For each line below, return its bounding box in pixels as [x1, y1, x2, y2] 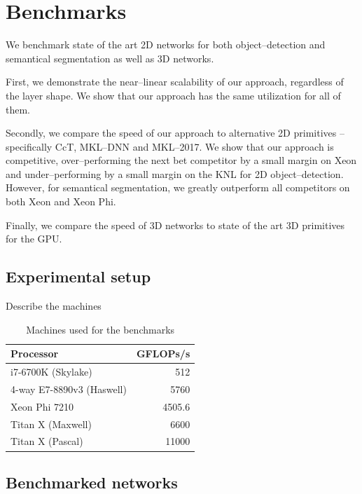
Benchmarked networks [6, 471, 178, 493]
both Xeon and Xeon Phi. [6, 194, 116, 209]
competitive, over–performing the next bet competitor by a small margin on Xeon [6, 153, 357, 167]
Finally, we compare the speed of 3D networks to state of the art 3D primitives [6, 217, 345, 232]
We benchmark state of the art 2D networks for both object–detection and [6, 37, 326, 52]
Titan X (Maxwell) [11, 416, 92, 431]
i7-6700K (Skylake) [11, 364, 92, 379]
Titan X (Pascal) [11, 434, 83, 448]
